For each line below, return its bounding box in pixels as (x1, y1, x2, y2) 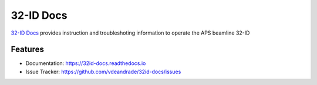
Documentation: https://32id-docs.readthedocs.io (25, 60, 146, 67)
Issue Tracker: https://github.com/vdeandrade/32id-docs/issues (25, 68, 181, 75)
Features (11, 45, 44, 55)
